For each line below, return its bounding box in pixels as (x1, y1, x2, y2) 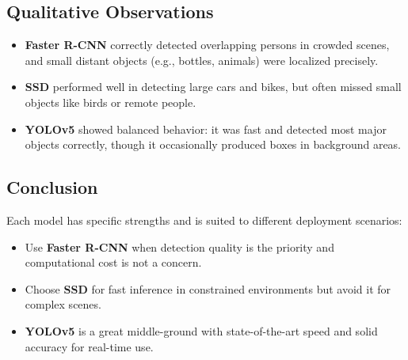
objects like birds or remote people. (25, 93, 196, 110)
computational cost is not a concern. (25, 254, 202, 271)
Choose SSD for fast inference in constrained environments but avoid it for (25, 280, 391, 297)
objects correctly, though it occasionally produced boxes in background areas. (25, 136, 402, 153)
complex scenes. (25, 296, 101, 313)
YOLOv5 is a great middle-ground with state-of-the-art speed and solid (25, 322, 378, 339)
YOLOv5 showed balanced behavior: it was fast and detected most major (25, 120, 387, 137)
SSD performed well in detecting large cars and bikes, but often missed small (25, 78, 402, 95)
